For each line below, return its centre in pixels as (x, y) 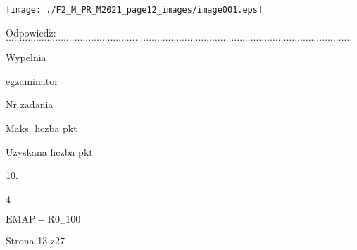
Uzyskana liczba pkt (49, 151)
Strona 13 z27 (36, 240)
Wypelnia (26, 57)
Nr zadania (30, 104)
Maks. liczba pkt (42, 128)
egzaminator (32, 80)
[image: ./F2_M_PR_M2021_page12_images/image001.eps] (134, 10)
